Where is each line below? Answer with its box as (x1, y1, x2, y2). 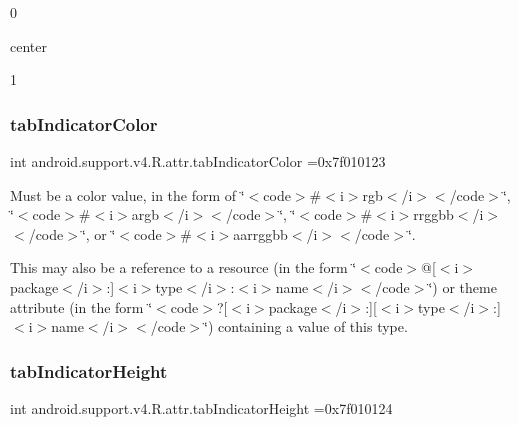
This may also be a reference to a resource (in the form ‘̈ (10, 257, 357, 278)
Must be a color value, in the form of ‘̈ (10, 184, 245, 205)
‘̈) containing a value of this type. (204, 316, 408, 337)
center (10, 35, 47, 56)
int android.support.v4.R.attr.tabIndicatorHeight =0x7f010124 (10, 397, 393, 418)
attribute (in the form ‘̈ (10, 296, 153, 317)
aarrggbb (233, 223, 288, 244)
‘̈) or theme (428, 276, 497, 297)
